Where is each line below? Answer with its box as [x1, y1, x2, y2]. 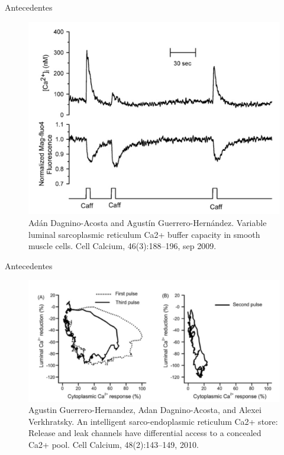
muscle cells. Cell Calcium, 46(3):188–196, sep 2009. [28, 240, 217, 252]
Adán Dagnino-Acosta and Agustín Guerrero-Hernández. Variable [28, 217, 267, 229]
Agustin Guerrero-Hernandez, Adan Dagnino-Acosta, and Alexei [28, 404, 262, 416]
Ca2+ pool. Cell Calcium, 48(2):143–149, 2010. [28, 438, 199, 451]
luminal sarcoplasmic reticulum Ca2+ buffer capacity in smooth [28, 228, 260, 240]
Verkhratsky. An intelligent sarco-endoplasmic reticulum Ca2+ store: [28, 415, 278, 427]
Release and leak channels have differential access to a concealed [28, 427, 262, 439]
